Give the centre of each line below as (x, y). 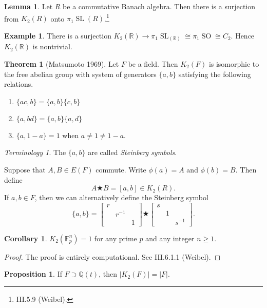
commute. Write (121, 169)
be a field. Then (153, 63)
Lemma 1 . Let (28, 6)
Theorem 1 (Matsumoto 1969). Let (62, 63)
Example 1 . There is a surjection (58, 35)
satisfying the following (215, 74)
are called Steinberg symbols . (132, 152)
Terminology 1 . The (35, 152)
